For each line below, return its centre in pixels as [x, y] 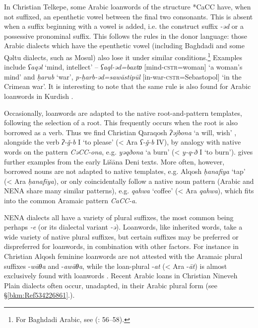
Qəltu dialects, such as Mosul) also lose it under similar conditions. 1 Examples [123, 56]
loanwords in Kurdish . [39, 96]
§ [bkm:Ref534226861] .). [39, 295]
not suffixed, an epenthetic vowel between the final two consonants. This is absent [129, 16]
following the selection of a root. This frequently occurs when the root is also [121, 123]
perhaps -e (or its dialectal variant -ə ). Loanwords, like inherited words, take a [123, 227]
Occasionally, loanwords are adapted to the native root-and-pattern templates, [123, 113]
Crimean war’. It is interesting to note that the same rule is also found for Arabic [128, 86]
